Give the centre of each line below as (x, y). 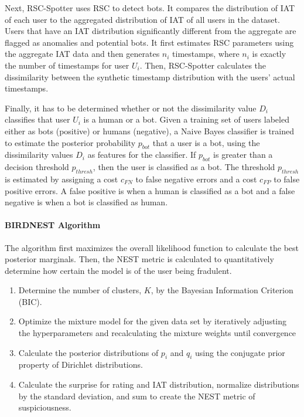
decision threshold (37, 167)
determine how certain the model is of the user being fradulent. (118, 270)
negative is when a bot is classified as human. (86, 202)
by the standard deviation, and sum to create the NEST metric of (137, 396)
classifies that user (37, 119)
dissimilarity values (39, 155)
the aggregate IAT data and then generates (82, 54)
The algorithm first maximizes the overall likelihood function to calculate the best (152, 247)
